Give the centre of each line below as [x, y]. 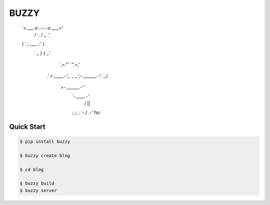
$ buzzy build [37, 184]
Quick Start [27, 126]
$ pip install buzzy [45, 142]
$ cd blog [32, 169]
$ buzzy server [38, 190]
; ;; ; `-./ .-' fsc [86, 113]
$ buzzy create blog [45, 155]
